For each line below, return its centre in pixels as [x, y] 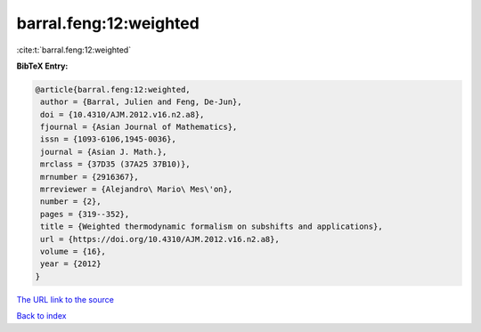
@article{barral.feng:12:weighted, [113, 89]
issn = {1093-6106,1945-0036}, [109, 139]
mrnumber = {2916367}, [90, 177]
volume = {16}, [73, 251]
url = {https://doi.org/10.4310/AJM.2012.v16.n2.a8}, [160, 239]
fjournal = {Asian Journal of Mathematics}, [139, 127]
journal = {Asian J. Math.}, [104, 152]
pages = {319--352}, [85, 214]
